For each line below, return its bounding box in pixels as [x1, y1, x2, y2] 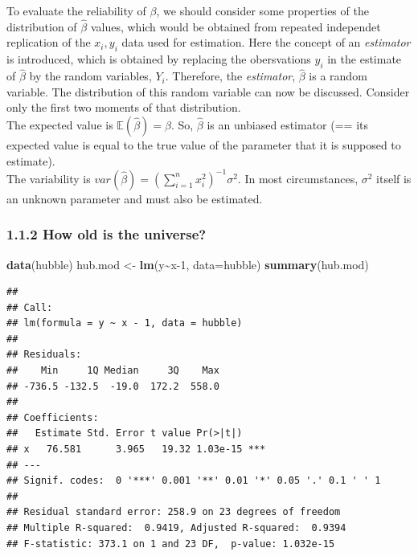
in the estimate [327, 51, 402, 67]
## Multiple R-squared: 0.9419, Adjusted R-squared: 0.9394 [6, 522, 346, 534]
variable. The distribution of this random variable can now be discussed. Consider [6, 83, 410, 100]
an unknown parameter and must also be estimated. [6, 190, 263, 206]
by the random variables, [29, 67, 152, 84]
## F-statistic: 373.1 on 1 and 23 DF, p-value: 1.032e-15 [6, 538, 335, 550]
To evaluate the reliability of [6, 2, 146, 18]
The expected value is [6, 117, 113, 133]
